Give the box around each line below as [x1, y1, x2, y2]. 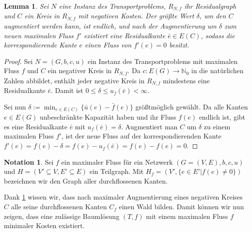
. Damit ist [51, 85, 83, 95]
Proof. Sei [4, 56, 33, 66]
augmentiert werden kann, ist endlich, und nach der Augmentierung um [4, 20, 217, 31]
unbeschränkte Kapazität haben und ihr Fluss [40, 112, 176, 122]
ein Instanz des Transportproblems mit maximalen [87, 56, 238, 66]
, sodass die [201, 30, 235, 40]
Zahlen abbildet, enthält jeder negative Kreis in [4, 75, 145, 85]
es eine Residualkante [4, 121, 67, 131]
